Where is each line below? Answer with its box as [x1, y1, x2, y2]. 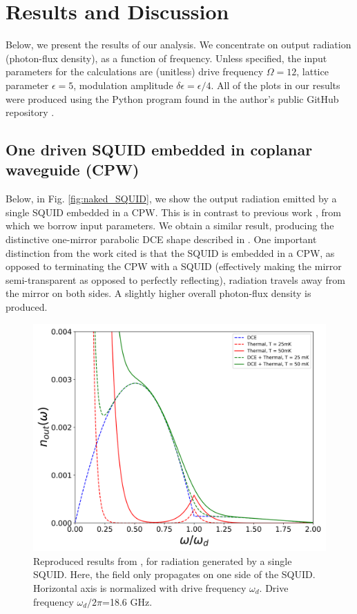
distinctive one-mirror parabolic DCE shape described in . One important [6, 232, 317, 247]
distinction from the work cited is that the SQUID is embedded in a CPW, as [6, 245, 335, 260]
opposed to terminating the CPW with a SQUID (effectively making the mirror [6, 259, 342, 274]
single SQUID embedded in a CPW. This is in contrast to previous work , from [6, 204, 341, 219]
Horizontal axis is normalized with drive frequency [33, 581, 247, 595]
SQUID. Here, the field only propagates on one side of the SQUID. [33, 567, 316, 582]
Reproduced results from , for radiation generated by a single [33, 553, 292, 568]
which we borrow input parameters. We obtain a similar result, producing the [6, 218, 334, 233]
